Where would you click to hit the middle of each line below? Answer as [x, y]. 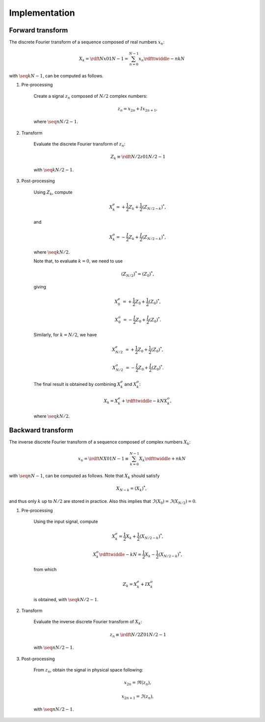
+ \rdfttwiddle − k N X [145, 401]
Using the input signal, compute [66, 521]
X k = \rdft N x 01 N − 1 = [104, 59]
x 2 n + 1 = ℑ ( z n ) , [138, 697]
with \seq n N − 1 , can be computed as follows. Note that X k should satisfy [84, 476]
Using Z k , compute [53, 193]
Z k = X [130, 585]
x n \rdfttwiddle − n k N [162, 59]
